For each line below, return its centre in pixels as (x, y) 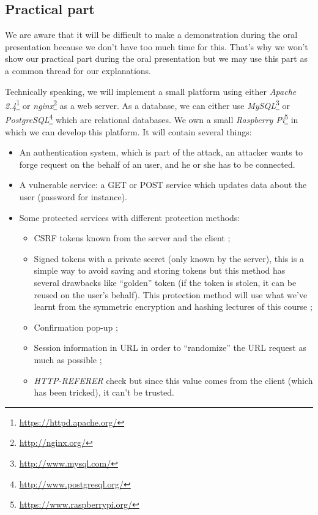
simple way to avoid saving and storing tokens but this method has (160, 270)
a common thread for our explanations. (78, 70)
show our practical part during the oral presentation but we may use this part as (156, 58)
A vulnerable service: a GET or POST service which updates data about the (163, 185)
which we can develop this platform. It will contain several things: (128, 131)
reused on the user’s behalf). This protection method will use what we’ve (171, 294)
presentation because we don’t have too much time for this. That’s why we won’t (157, 46)
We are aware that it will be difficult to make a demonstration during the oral (151, 35)
